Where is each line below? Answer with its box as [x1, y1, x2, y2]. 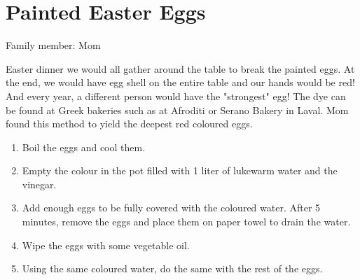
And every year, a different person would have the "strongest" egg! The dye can [6, 88, 346, 103]
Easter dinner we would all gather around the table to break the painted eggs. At [6, 61, 355, 76]
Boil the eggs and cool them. [22, 139, 146, 154]
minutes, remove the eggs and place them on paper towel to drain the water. [22, 214, 351, 229]
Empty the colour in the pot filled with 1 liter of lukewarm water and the [22, 163, 338, 178]
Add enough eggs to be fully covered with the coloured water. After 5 [22, 200, 321, 215]
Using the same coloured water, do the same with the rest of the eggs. [22, 261, 323, 276]
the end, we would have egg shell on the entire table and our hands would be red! [6, 75, 355, 90]
